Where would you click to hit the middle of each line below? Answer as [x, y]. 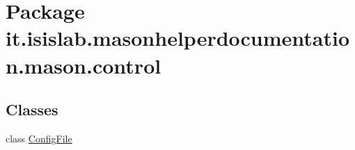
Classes [32, 109]
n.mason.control [84, 65]
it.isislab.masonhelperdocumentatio [178, 38]
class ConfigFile [39, 138]
